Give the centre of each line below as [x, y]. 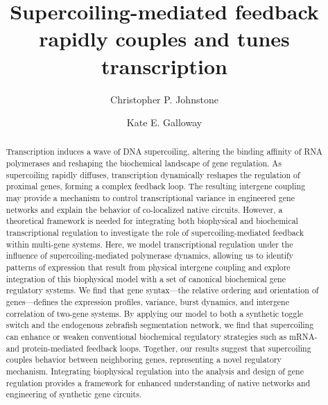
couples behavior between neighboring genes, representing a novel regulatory [144, 360]
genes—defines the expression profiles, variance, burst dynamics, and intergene [148, 302]
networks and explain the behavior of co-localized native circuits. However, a [144, 209]
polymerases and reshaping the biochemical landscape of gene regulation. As [144, 163]
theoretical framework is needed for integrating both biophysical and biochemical [152, 221]
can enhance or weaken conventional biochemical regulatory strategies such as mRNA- [162, 336]
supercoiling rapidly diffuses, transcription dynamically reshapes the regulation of [153, 174]
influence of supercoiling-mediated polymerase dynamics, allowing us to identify [150, 256]
